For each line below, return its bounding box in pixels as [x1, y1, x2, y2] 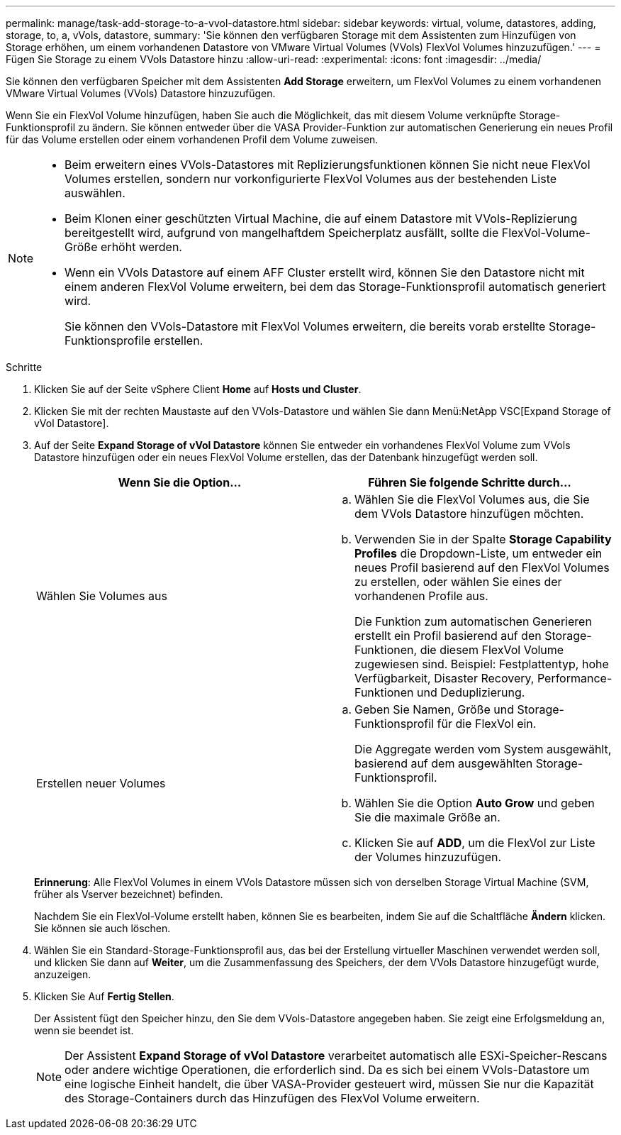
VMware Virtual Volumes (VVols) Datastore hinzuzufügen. [6, 87, 276, 99]
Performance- [537, 671, 612, 685]
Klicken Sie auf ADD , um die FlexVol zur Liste [354, 836, 595, 850]
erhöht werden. [101, 240, 182, 254]
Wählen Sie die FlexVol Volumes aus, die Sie [354, 492, 590, 506]
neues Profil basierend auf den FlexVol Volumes [354, 560, 610, 575]
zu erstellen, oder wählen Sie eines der [354, 575, 562, 589]
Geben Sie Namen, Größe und [354, 702, 514, 716]
